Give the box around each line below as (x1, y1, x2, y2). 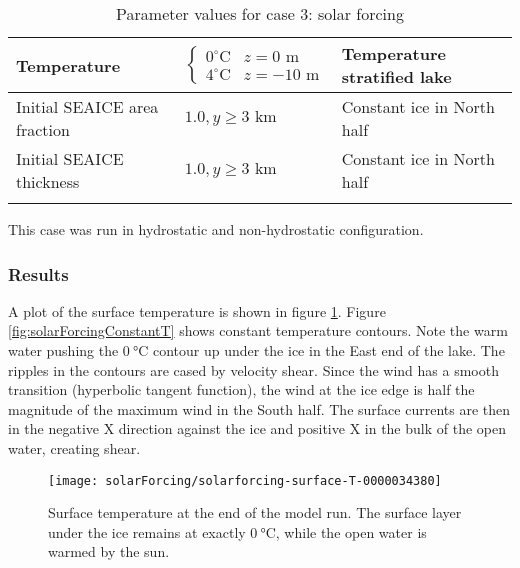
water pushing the (8, 340, 119, 360)
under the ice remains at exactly (48, 521, 246, 542)
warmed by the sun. (48, 541, 170, 562)
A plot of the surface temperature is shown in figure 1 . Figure (8, 300, 386, 321)
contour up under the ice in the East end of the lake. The (152, 340, 505, 360)
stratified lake (341, 65, 452, 88)
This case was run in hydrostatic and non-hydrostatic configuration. (8, 219, 424, 239)
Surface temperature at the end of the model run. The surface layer (48, 502, 462, 523)
